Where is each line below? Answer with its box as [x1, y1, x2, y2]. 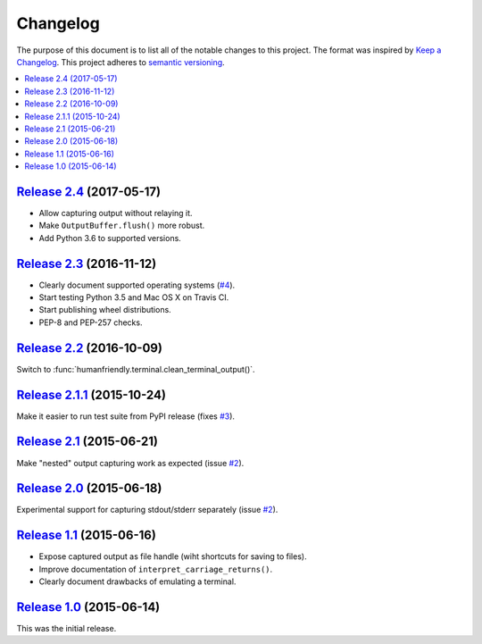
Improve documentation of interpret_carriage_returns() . [38, 564, 273, 574]
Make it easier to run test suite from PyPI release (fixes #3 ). [16, 411, 236, 422]
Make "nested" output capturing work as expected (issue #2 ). [16, 457, 245, 468]
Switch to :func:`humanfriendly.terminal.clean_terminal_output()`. [16, 364, 255, 374]
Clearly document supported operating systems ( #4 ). [38, 280, 236, 290]
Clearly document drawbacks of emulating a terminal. [38, 576, 237, 587]
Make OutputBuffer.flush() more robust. [38, 220, 205, 231]
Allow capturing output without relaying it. [38, 207, 193, 218]
